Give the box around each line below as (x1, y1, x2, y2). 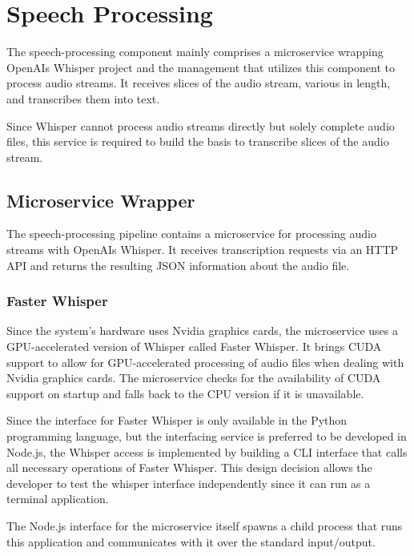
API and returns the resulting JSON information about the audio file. (6, 256, 350, 273)
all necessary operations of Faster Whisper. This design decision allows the (6, 459, 372, 476)
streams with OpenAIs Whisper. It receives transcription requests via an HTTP (6, 241, 399, 258)
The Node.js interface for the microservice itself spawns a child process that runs (6, 518, 403, 534)
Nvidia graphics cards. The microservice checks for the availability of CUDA (6, 369, 381, 386)
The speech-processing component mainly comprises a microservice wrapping (6, 43, 384, 60)
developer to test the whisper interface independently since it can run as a (6, 474, 371, 491)
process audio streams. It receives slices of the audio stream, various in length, (6, 75, 391, 91)
